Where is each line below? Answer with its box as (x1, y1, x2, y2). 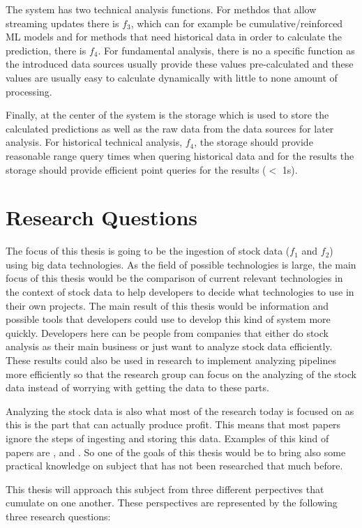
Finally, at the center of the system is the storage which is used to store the (6, 107, 329, 122)
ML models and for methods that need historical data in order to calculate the (6, 29, 342, 44)
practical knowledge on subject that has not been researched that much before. (6, 458, 343, 473)
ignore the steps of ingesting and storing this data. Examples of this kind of (6, 430, 329, 445)
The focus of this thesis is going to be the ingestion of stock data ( (6, 243, 290, 258)
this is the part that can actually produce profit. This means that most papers (6, 417, 341, 432)
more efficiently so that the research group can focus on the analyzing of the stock (6, 366, 356, 381)
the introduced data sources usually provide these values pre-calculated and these (6, 56, 354, 71)
